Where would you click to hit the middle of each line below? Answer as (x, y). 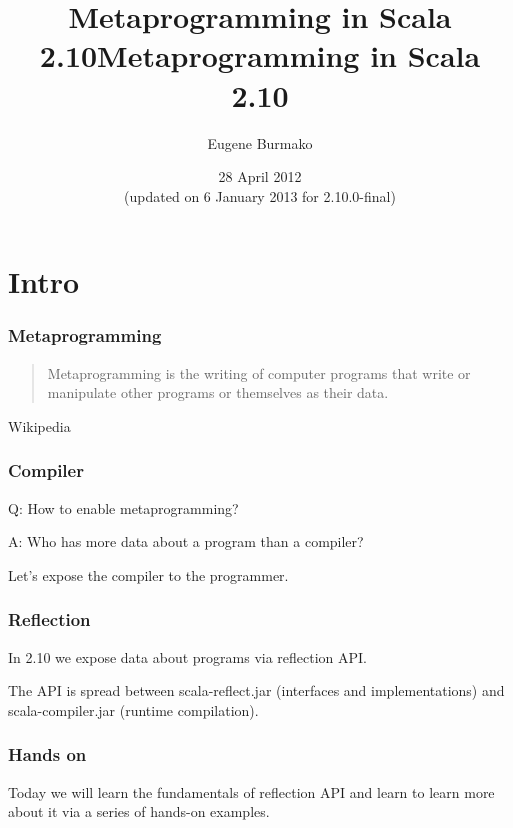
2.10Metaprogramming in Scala (260, 55)
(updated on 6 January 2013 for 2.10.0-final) (260, 195)
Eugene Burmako (260, 142)
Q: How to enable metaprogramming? (123, 507)
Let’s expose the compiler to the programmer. (148, 574)
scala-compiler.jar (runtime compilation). (133, 709)
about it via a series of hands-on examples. (139, 811)
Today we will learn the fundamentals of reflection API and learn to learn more (251, 791)
